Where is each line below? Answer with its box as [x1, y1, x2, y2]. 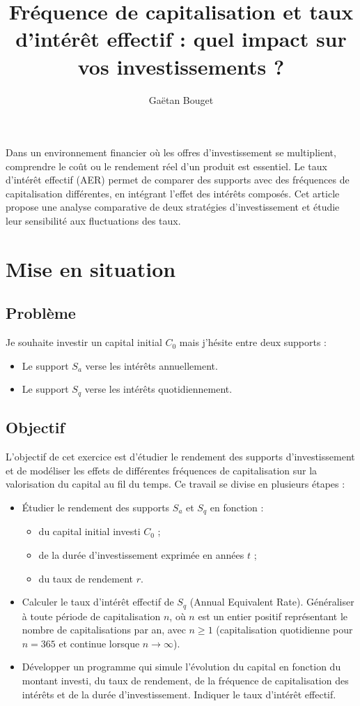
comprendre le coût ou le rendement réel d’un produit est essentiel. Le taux [6, 158, 327, 173]
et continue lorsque [58, 636, 140, 650]
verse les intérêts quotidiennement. [84, 382, 233, 396]
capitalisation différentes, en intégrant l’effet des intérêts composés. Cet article [6, 186, 340, 200]
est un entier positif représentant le [198, 608, 348, 623]
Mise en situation [6, 254, 176, 283]
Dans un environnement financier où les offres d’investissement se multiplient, [6, 145, 336, 160]
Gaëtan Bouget [148, 92, 214, 107]
